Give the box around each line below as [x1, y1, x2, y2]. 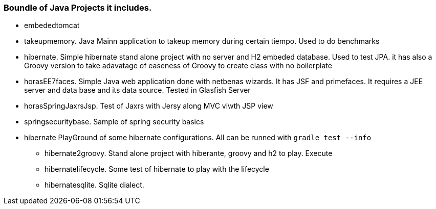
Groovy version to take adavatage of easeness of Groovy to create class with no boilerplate [24, 61, 332, 70]
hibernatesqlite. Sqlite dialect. [45, 180, 144, 190]
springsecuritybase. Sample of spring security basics [24, 117, 204, 126]
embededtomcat [24, 21, 80, 30]
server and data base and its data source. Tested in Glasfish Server [24, 86, 251, 95]
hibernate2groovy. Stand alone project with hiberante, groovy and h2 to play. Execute [45, 149, 333, 158]
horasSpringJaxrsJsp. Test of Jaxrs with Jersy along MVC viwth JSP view [24, 101, 273, 111]
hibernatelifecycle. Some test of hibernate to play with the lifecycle [45, 165, 269, 174]
